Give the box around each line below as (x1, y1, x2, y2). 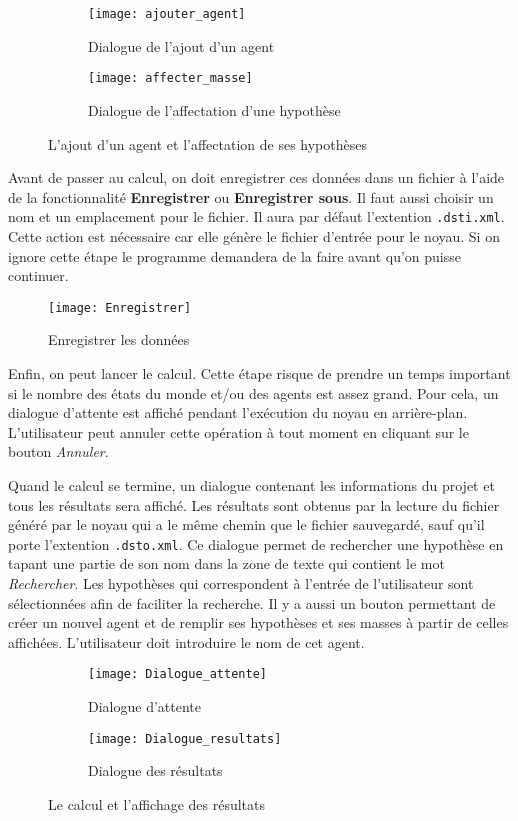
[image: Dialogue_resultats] (88, 731, 282, 746)
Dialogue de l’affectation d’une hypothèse (88, 99, 341, 120)
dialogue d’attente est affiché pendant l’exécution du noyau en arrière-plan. (8, 402, 468, 423)
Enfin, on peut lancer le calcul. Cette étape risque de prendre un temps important (8, 362, 511, 383)
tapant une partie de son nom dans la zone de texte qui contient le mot (8, 553, 445, 574)
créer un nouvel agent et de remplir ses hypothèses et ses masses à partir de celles (8, 612, 509, 633)
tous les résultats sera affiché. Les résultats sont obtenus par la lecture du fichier (8, 494, 500, 515)
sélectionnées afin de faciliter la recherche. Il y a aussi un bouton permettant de (8, 592, 496, 613)
